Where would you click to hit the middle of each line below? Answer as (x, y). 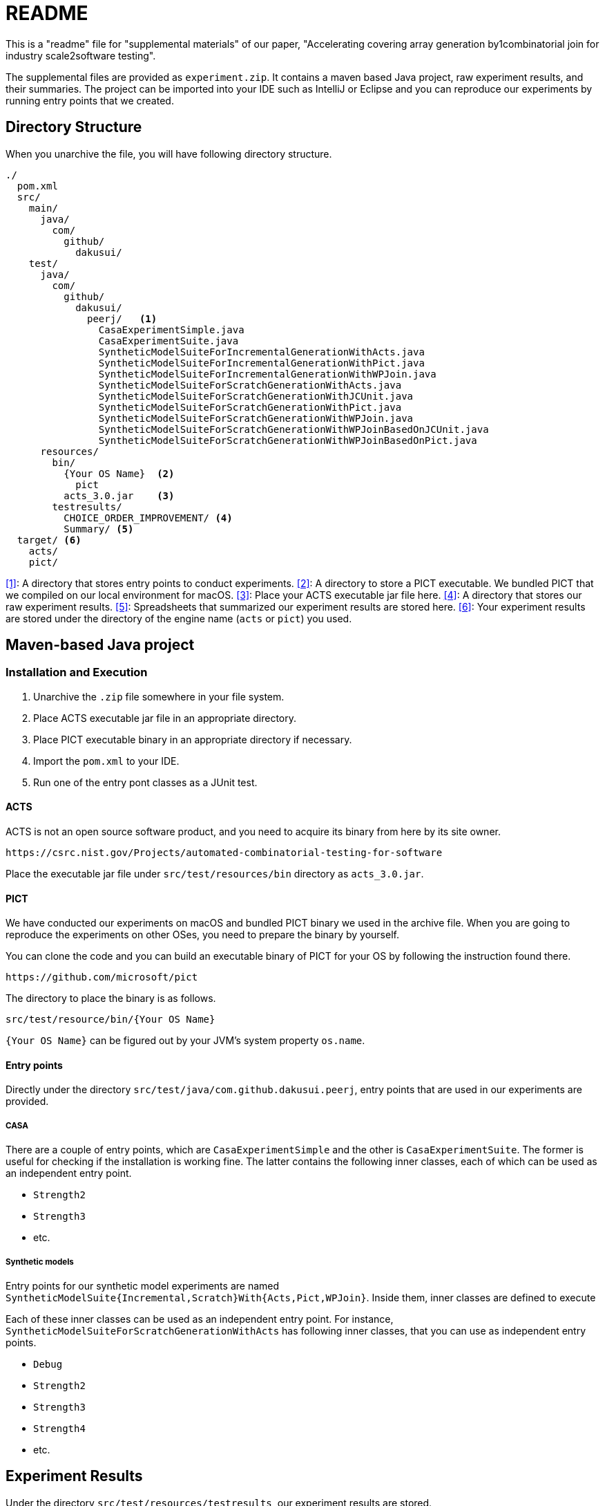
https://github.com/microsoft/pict (102, 977)
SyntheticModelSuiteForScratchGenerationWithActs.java (250, 385)
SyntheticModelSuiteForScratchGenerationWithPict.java (250, 407)
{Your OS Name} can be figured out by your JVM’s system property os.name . (185, 1041)
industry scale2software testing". (81, 55)
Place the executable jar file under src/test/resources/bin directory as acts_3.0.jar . (215, 874)
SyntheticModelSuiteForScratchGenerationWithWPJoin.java (256, 418)
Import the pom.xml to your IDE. (106, 761)
